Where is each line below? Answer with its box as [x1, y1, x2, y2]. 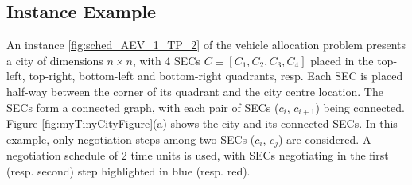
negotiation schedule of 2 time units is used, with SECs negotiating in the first [6, 147, 389, 164]
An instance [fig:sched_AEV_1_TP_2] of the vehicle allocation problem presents [6, 37, 406, 53]
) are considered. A [278, 130, 371, 147]
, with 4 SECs [132, 52, 200, 68]
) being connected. [315, 98, 405, 115]
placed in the [310, 52, 374, 68]
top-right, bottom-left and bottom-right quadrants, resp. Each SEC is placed [29, 67, 403, 84]
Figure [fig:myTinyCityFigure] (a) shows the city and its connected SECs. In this [6, 115, 398, 132]
